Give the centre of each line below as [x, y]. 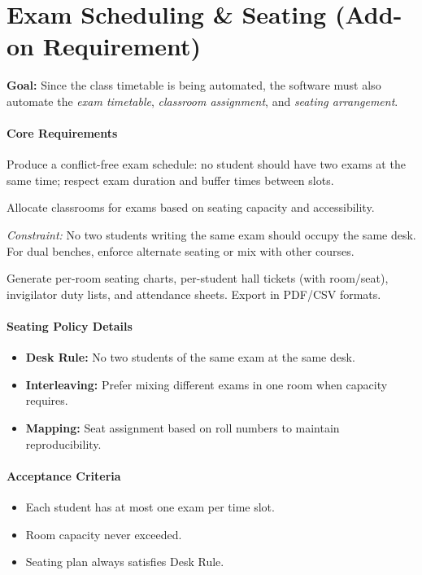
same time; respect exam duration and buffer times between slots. [170, 180]
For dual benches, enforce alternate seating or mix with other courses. [181, 250]
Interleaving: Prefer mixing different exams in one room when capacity [207, 384]
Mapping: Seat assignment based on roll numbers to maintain [183, 428]
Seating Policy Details [70, 326]
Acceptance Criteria [64, 475]
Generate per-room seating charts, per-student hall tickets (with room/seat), [198, 278]
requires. [47, 400]
